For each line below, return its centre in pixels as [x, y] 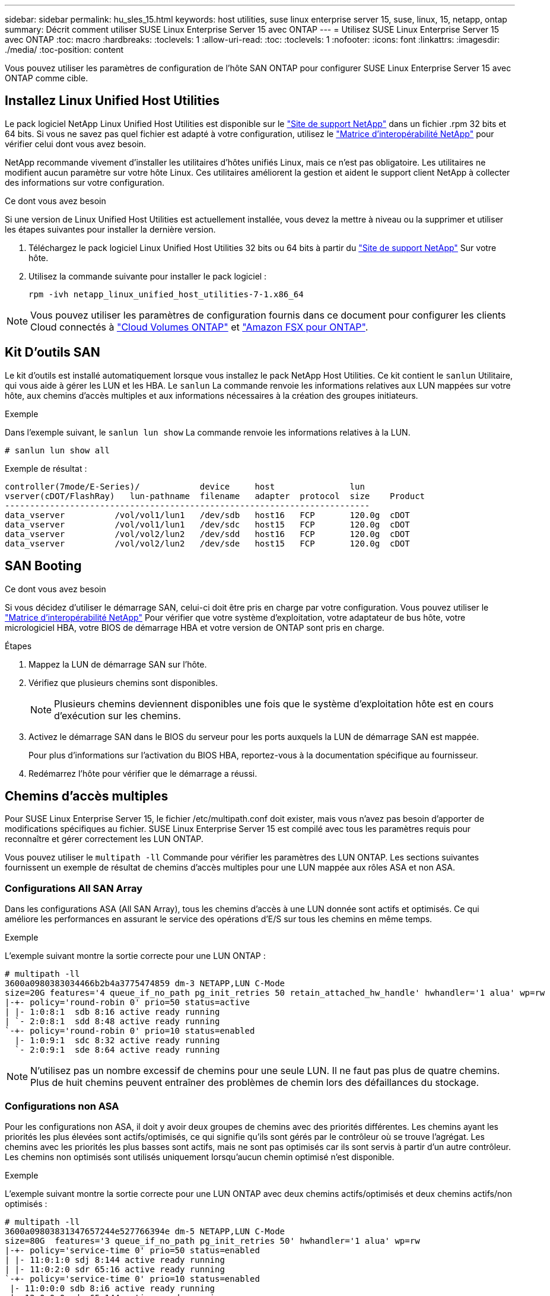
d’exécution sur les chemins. [117, 715]
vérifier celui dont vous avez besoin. [76, 144]
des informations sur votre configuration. [85, 182]
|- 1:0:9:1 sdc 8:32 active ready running [117, 1041]
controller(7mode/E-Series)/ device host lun [185, 486]
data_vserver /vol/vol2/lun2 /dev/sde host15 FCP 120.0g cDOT [207, 543]
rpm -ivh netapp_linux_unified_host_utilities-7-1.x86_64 [166, 294]
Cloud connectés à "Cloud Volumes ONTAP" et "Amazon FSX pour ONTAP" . [199, 327]
